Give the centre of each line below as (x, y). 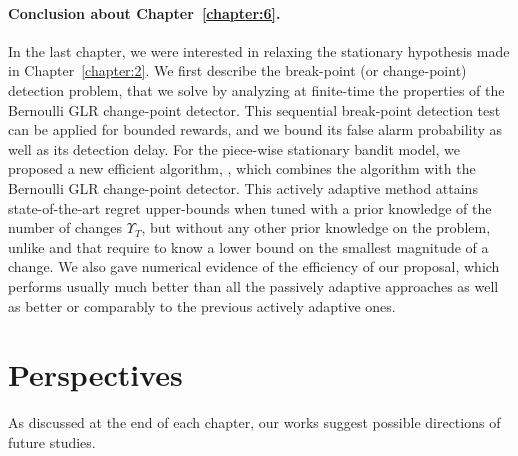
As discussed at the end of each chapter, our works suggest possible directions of (254, 422)
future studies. (52, 441)
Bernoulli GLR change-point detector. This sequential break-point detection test (254, 109)
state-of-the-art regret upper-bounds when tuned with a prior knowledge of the (250, 207)
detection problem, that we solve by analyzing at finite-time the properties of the (256, 89)
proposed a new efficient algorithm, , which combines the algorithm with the (242, 168)
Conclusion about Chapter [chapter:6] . (144, 12)
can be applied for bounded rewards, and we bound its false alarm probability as (255, 129)
